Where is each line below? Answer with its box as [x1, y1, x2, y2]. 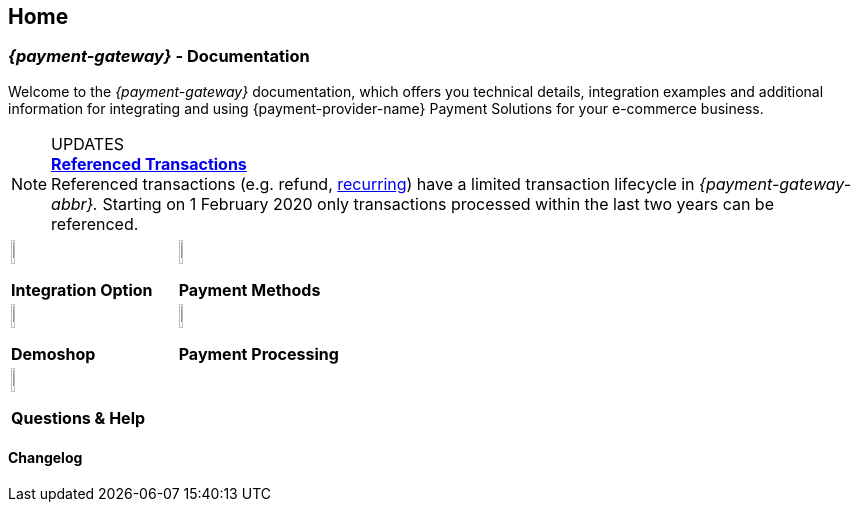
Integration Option [11, 279, 153, 300]
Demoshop [11, 343, 96, 364]
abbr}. [51, 193, 98, 214]
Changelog [8, 449, 83, 467]
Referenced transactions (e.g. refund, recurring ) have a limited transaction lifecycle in [51, 173, 695, 194]
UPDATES [51, 133, 125, 154]
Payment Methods [178, 279, 321, 300]
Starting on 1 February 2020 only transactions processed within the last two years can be [102, 193, 774, 214]
